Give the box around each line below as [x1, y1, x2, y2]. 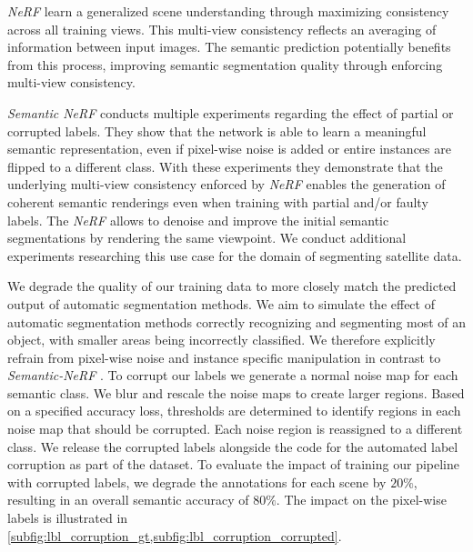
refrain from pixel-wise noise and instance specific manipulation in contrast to [7, 347, 441, 366]
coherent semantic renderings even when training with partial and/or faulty [7, 192, 428, 211]
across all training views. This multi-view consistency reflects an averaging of [7, 19, 437, 38]
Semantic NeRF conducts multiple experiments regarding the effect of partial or [7, 103, 454, 122]
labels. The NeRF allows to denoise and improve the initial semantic [7, 210, 389, 229]
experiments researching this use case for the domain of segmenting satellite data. [7, 246, 462, 265]
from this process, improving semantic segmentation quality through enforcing [7, 55, 443, 74]
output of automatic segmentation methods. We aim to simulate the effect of [7, 294, 435, 313]
